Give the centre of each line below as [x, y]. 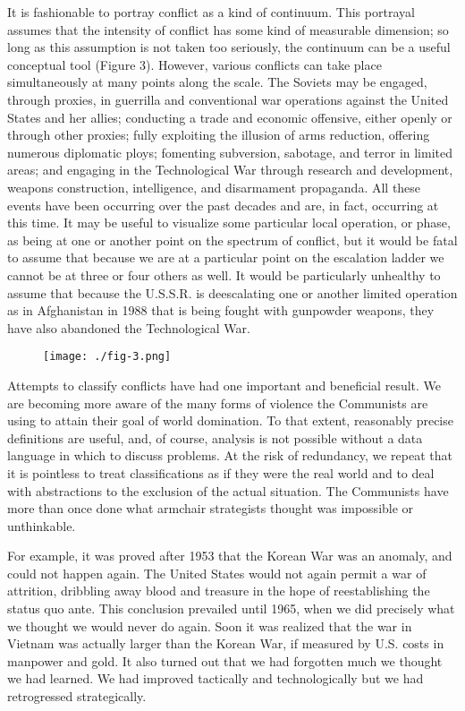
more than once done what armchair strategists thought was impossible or [211, 508]
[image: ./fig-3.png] [107, 357]
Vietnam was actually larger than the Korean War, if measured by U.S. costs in [226, 643]
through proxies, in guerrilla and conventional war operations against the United [228, 99]
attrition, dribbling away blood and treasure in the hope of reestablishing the [219, 591]
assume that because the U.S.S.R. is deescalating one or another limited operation [232, 292]
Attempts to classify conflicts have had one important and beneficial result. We [224, 385]
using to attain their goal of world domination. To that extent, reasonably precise [230, 420]
